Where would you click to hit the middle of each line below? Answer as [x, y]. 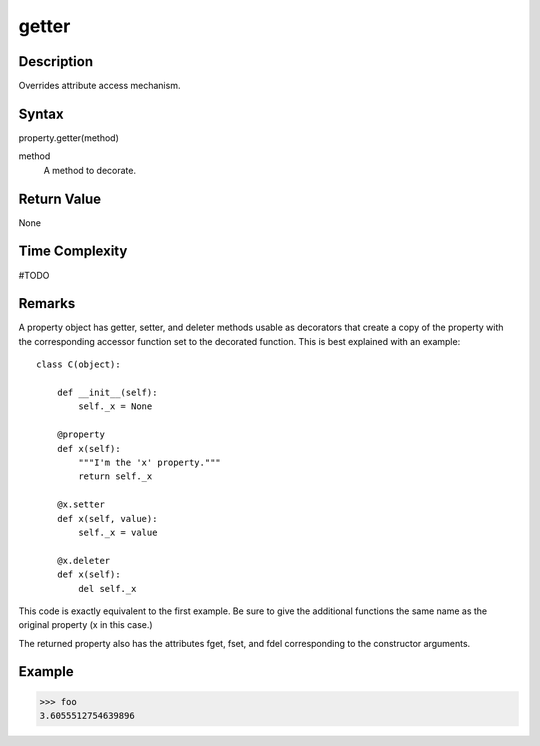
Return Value [60, 198]
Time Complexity [73, 251]
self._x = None [115, 406]
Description [56, 61]
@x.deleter [83, 560]
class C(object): [78, 364]
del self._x [107, 588]
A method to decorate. [90, 170]
